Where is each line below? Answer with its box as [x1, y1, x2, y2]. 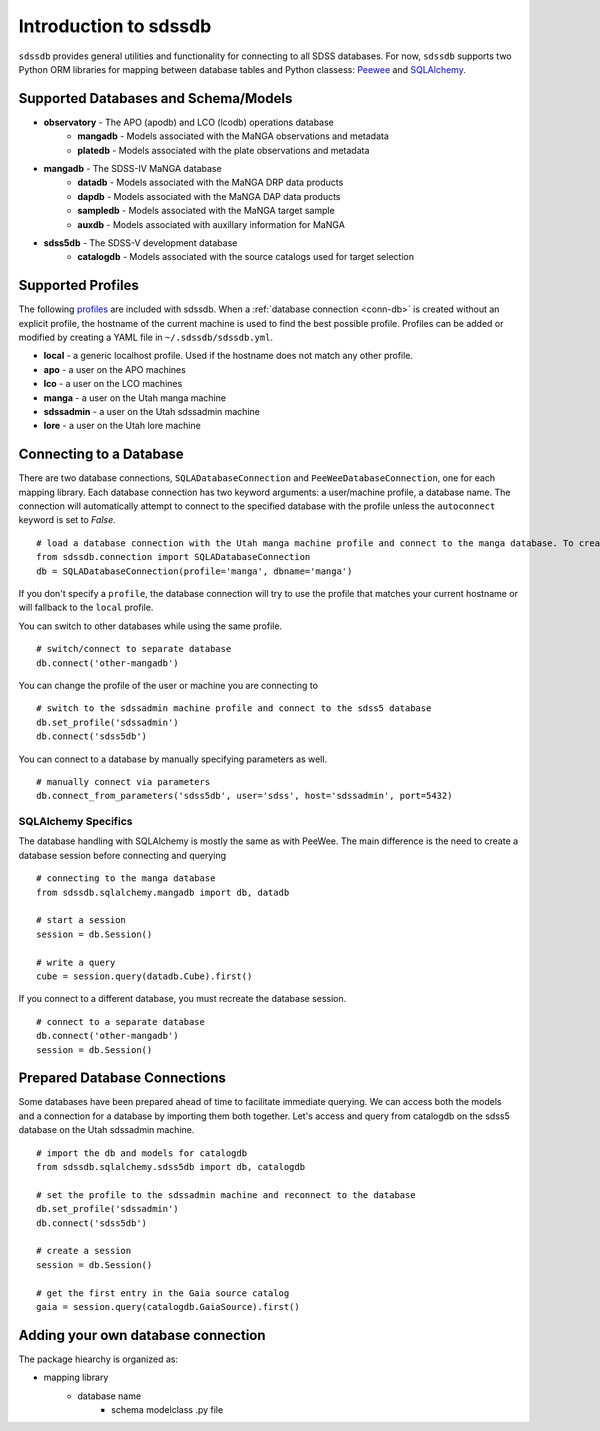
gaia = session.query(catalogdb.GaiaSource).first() [36, 1301, 300, 1312]
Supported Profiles [18, 277, 140, 294]
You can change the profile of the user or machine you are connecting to [18, 679, 319, 691]
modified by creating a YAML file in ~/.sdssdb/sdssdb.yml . [18, 331, 274, 344]
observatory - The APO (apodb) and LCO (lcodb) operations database [43, 116, 335, 128]
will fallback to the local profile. [18, 601, 154, 614]
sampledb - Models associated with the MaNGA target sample [77, 205, 335, 217]
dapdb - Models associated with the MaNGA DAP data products [77, 190, 341, 202]
